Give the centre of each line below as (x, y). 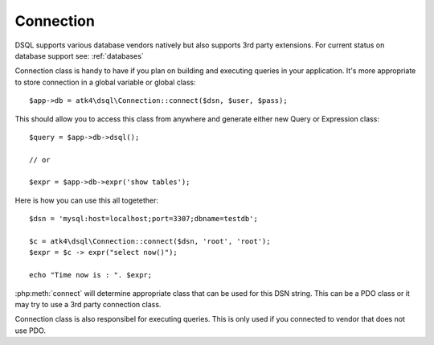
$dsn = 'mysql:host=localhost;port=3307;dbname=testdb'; (144, 219)
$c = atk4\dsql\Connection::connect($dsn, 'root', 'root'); (150, 242)
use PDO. (30, 331)
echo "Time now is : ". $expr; (91, 275)
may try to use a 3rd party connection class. (88, 304)
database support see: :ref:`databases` (79, 55)
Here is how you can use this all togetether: (87, 200)
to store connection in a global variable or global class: (105, 82)
